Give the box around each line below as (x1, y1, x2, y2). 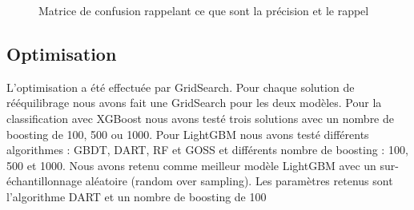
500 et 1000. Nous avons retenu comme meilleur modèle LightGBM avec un (6, 157, 376, 173)
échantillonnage (6, 172, 82, 189)
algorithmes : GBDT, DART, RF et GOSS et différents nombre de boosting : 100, (6, 141, 408, 158)
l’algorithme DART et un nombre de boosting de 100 (6, 188, 267, 204)
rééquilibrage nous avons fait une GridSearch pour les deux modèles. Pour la (6, 94, 382, 111)
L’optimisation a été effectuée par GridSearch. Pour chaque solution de (6, 78, 355, 95)
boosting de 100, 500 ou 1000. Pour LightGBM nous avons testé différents (6, 125, 369, 142)
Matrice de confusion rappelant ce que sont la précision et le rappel (38, 2, 369, 18)
